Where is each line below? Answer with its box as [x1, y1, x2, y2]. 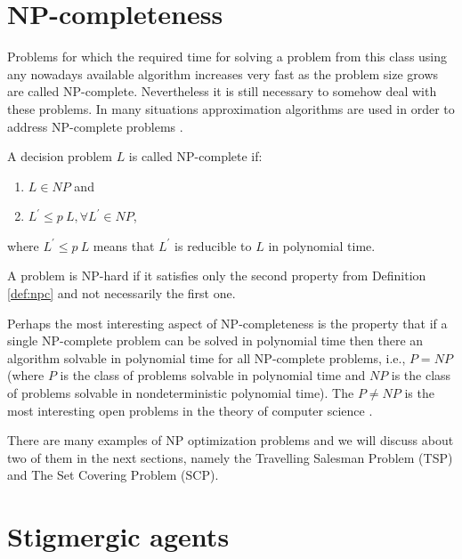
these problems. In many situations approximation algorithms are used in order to [7, 99, 455, 117]
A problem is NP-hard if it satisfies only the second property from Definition [7, 266, 426, 285]
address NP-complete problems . [7, 117, 183, 135]
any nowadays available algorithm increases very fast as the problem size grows [7, 64, 439, 83]
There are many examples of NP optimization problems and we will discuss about [7, 431, 454, 450]
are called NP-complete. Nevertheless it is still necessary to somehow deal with [7, 82, 437, 101]
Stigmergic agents [7, 518, 230, 555]
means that [93, 236, 155, 255]
